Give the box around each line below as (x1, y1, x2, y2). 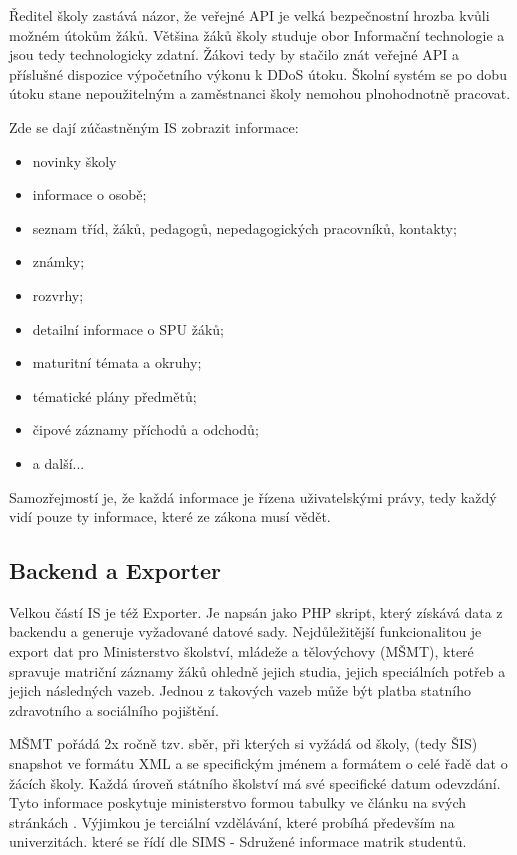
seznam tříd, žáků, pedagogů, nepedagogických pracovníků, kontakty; (32, 217, 457, 238)
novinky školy (32, 150, 117, 171)
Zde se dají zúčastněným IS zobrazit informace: (9, 116, 299, 137)
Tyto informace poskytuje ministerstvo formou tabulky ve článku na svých (9, 792, 467, 813)
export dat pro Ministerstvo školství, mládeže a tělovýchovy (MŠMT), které (9, 641, 474, 662)
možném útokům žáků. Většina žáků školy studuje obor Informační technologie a (9, 24, 505, 45)
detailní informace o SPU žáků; (32, 318, 224, 339)
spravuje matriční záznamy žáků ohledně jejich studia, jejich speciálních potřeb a (9, 660, 506, 681)
